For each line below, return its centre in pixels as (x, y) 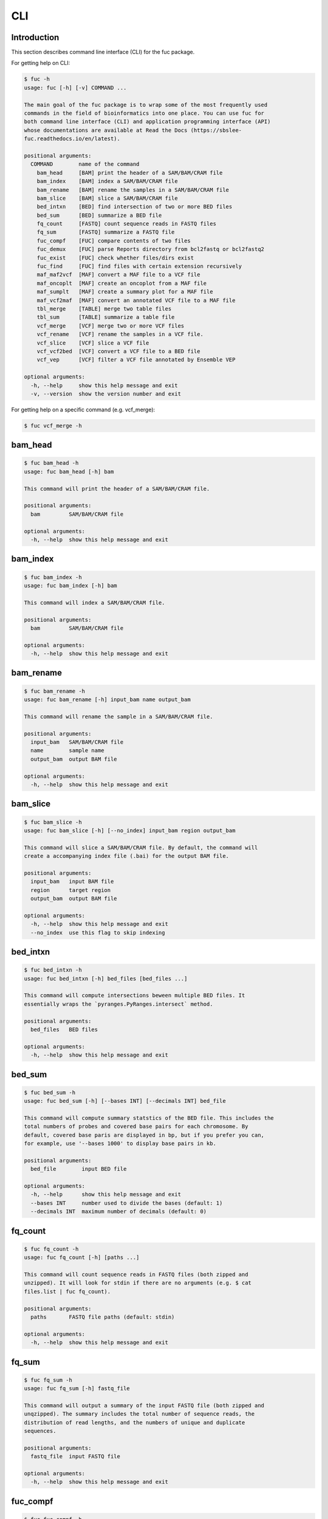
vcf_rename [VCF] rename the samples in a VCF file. (120, 334)
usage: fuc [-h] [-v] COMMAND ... (75, 87)
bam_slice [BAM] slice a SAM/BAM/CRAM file (108, 198)
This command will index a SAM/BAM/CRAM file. (94, 602)
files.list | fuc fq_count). (67, 1291)
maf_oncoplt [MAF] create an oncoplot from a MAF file (122, 283)
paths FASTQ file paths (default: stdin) (103, 1317)
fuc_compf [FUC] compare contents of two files (114, 241)
